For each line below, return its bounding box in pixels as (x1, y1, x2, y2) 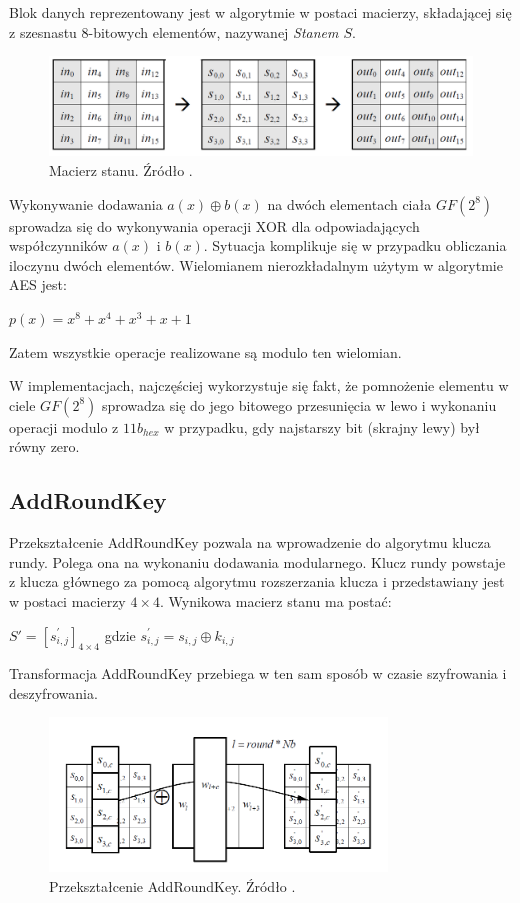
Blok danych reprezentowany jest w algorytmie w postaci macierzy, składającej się (9, 2, 512, 22)
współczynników (9, 235, 108, 256)
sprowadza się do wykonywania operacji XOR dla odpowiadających (9, 215, 420, 236)
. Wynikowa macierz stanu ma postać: (159, 590, 392, 611)
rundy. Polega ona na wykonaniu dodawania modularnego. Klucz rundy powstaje (9, 551, 506, 572)
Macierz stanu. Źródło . (49, 159, 193, 180)
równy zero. (9, 436, 80, 457)
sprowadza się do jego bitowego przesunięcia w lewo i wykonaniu (101, 394, 497, 415)
